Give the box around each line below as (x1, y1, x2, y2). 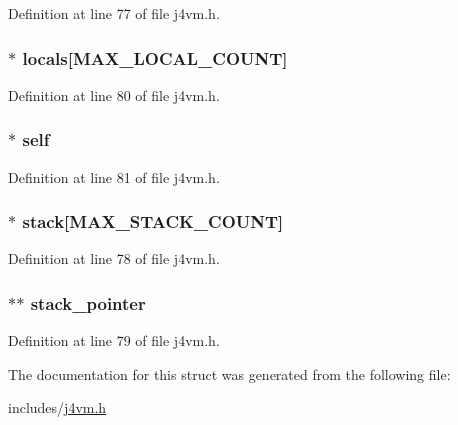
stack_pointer (30, 290, 146, 315)
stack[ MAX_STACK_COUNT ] (22, 209, 284, 234)
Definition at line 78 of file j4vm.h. (8, 248, 220, 269)
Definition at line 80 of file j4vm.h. (8, 84, 220, 105)
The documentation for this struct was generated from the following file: (8, 363, 451, 384)
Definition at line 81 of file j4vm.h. (8, 166, 220, 187)
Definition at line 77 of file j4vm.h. (8, 3, 220, 23)
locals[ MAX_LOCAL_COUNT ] (22, 45, 288, 70)
